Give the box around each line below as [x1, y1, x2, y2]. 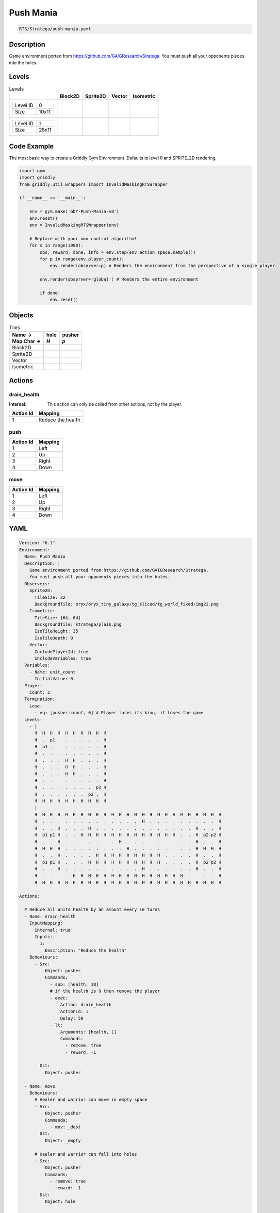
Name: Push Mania [24, 554, 66, 559]
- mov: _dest [49, 1124, 81, 1130]
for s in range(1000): [29, 243, 83, 248]
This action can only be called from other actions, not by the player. [47, 401, 182, 407]
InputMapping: [29, 920, 63, 926]
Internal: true [34, 927, 71, 933]
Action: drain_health [60, 1002, 112, 1007]
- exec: [49, 995, 68, 1000]
